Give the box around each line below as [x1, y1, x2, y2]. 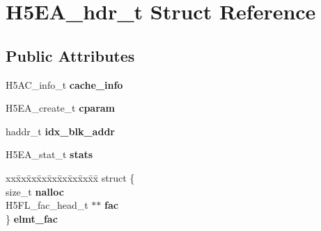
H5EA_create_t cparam [6, 101, 116, 115]
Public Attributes [6, 44, 135, 66]
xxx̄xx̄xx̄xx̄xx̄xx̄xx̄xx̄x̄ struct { [6, 170, 135, 185]
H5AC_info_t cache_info [6, 77, 123, 92]
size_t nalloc [6, 184, 64, 198]
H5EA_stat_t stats [6, 147, 93, 162]
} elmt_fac [6, 211, 58, 225]
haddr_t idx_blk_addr [6, 123, 115, 138]
